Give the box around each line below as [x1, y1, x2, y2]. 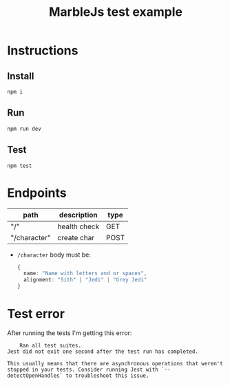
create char [57, 233, 95, 242]
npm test [7, 162, 32, 169]
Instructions [7, 43, 79, 58]
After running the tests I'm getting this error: [7, 329, 132, 337]
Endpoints [7, 185, 67, 200]
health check [57, 222, 100, 231]
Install [7, 70, 34, 82]
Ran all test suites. [19, 342, 81, 349]
